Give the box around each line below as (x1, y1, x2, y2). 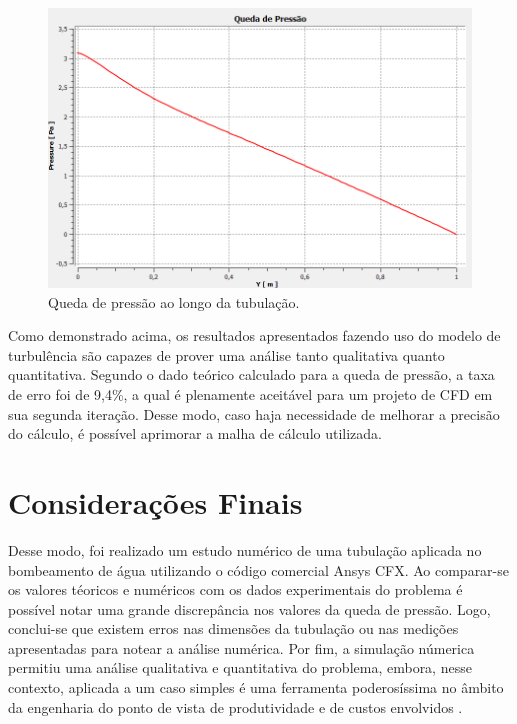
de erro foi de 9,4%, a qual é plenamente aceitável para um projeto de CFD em (8, 384, 493, 404)
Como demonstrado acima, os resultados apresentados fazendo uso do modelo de (8, 325, 501, 346)
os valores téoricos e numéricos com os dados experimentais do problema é (8, 579, 463, 600)
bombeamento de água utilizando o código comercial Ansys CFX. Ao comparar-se (8, 559, 510, 580)
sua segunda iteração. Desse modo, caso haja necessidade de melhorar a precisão (8, 403, 500, 424)
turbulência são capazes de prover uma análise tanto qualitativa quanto (8, 344, 445, 365)
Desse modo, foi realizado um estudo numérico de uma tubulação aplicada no (8, 539, 482, 560)
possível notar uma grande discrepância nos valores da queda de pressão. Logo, (8, 598, 491, 619)
